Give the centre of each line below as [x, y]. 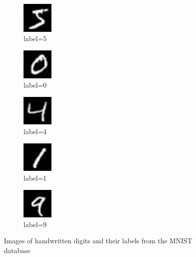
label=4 [35, 131]
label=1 [35, 177]
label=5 [35, 38]
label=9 [35, 224]
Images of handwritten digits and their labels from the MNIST [98, 241]
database [17, 250]
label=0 [35, 85]
